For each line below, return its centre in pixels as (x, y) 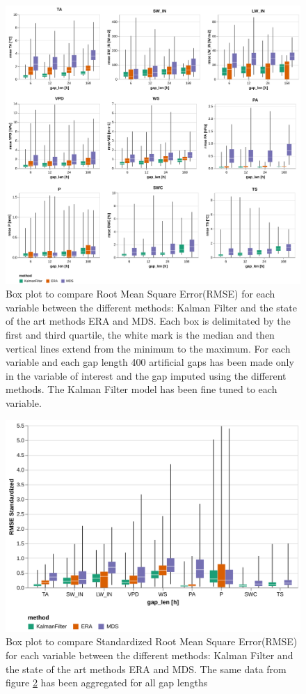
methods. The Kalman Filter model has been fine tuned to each (142, 389)
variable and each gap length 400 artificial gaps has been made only (150, 362)
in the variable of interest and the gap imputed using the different (146, 375)
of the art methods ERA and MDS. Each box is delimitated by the (148, 321)
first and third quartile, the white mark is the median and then (140, 334)
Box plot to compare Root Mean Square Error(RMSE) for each (140, 294)
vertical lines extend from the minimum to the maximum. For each (148, 348)
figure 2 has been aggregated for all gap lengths (107, 683)
